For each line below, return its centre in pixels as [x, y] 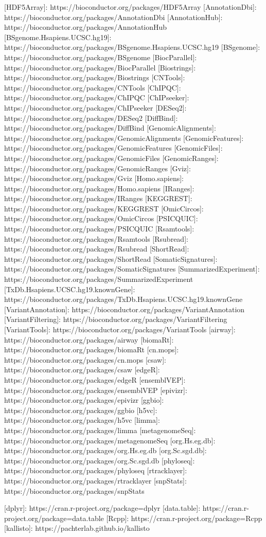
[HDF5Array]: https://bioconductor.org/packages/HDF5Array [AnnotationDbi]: [130, 7]
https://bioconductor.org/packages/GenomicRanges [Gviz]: [97, 168]
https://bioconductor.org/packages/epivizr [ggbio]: [84, 400]
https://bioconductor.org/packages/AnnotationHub [86, 27]
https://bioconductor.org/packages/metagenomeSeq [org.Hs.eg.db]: [110, 440]
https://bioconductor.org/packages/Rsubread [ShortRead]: [97, 249]
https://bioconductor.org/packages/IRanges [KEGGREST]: [98, 198]
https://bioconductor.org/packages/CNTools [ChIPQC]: [93, 87]
